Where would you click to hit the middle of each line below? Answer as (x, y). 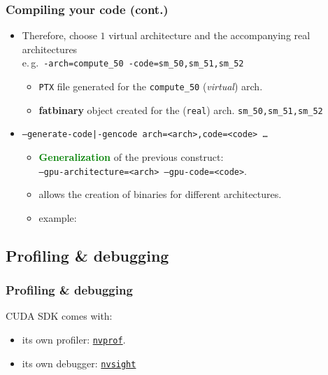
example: (58, 217)
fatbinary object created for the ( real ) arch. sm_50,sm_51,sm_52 (181, 109)
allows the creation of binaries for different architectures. (160, 194)
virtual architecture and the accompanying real (209, 35)
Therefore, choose (59, 35)
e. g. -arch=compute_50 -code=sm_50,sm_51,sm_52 (133, 63)
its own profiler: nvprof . (74, 340)
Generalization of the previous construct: (131, 157)
